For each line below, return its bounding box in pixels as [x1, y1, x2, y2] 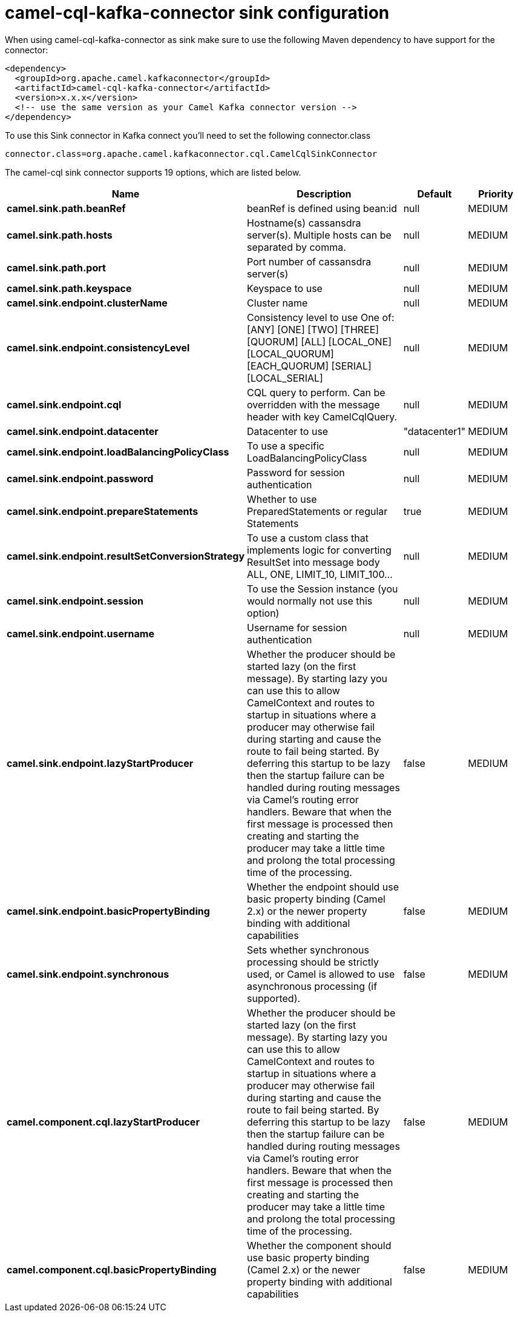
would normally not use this [247, 594, 373, 607]
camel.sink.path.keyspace [7, 282, 132, 294]
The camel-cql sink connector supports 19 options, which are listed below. [5, 167, 301, 177]
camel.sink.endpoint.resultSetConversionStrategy [7, 549, 245, 562]
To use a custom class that [247, 531, 369, 544]
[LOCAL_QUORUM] [247, 347, 334, 360]
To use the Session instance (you [247, 582, 398, 595]
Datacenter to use [247, 425, 329, 437]
